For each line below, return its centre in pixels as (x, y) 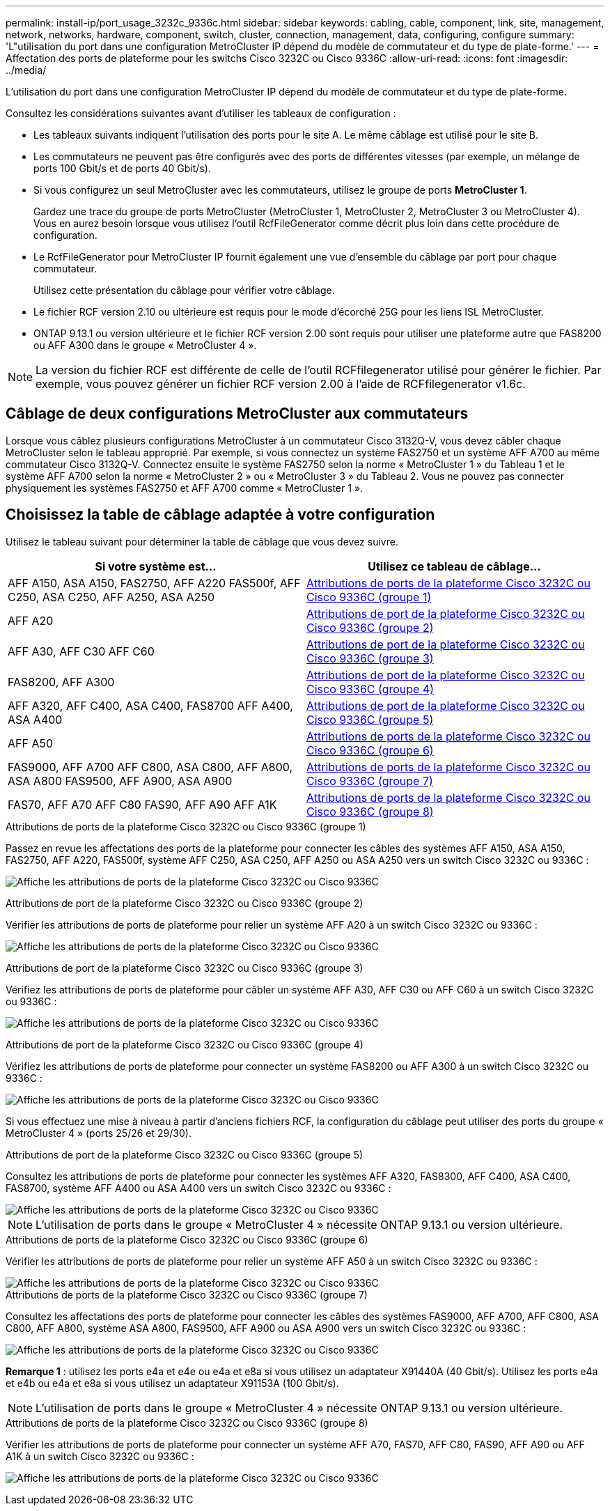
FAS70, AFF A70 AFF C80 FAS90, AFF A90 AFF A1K (142, 804)
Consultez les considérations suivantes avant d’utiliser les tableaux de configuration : (201, 113)
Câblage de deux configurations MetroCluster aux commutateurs (237, 414)
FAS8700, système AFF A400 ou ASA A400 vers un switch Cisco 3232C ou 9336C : (198, 1188)
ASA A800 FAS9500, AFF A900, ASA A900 (120, 781)
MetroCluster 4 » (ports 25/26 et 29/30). (99, 1133)
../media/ (26, 70)
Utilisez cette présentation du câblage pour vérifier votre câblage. (184, 290)
